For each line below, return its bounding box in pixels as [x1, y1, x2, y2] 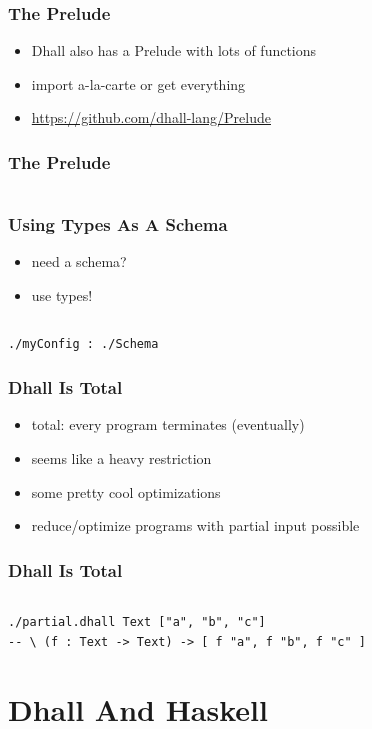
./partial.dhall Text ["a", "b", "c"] [8, 615, 266, 630]
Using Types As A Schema [8, 212, 228, 237]
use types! [31, 285, 93, 306]
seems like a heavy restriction [31, 448, 212, 469]
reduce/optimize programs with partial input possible [31, 515, 360, 536]
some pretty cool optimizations [31, 481, 221, 502]
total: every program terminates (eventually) [31, 414, 305, 435]
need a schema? [31, 251, 127, 272]
